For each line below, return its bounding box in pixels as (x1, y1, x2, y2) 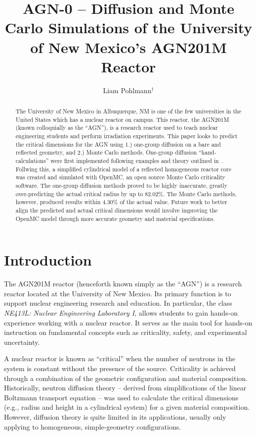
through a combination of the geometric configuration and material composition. (4, 373, 248, 383)
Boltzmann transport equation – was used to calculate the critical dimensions (4, 392, 239, 402)
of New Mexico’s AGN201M (30, 37, 227, 57)
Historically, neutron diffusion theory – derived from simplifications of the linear (4, 382, 247, 393)
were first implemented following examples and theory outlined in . (50, 157, 223, 165)
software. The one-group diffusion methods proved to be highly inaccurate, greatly (15, 181, 227, 189)
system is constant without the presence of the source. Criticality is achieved (4, 363, 236, 373)
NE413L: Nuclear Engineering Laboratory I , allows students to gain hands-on (4, 307, 238, 318)
